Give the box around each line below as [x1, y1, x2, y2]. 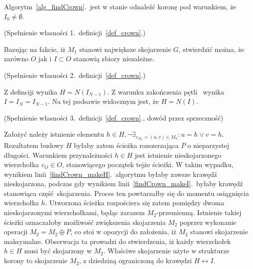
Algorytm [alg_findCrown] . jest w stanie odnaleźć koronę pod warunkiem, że [4, 1, 236, 11]
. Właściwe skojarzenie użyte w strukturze [103, 245, 230, 256]
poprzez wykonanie [179, 217, 236, 227]
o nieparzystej [188, 140, 229, 150]
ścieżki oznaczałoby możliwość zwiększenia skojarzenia [4, 217, 166, 227]
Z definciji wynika [4, 86, 58, 97]
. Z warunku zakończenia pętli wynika [107, 86, 224, 97]
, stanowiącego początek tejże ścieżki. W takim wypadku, [62, 159, 234, 170]
